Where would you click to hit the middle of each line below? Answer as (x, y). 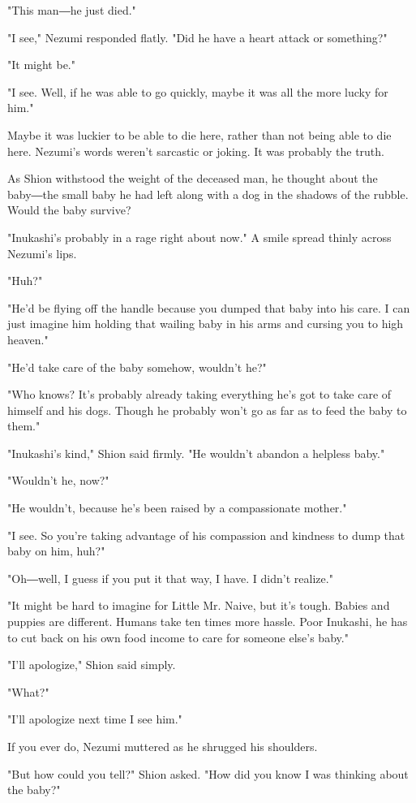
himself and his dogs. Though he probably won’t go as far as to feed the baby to (207, 410)
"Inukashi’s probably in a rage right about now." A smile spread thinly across (199, 237)
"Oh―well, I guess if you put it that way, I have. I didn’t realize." (170, 578)
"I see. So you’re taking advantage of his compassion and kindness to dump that (206, 535)
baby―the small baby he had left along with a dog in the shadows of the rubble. (208, 194)
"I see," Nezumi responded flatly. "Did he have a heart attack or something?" (197, 37)
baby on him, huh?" (56, 551)
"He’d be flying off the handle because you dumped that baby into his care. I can (209, 307)
